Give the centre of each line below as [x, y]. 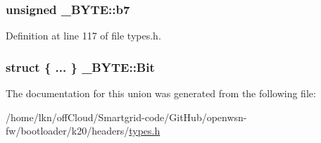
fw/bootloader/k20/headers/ [68, 131]
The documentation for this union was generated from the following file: [161, 93]
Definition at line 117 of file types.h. [83, 36]
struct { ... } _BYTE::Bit [80, 67]
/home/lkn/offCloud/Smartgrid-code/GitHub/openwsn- [126, 117]
